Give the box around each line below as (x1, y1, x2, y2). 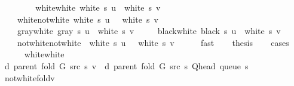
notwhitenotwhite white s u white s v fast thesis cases (17, 36, 289, 48)
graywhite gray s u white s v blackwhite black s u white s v (17, 24, 281, 37)
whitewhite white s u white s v (35, 1, 161, 13)
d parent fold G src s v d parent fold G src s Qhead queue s (4, 59, 249, 72)
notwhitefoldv (4, 71, 55, 84)
